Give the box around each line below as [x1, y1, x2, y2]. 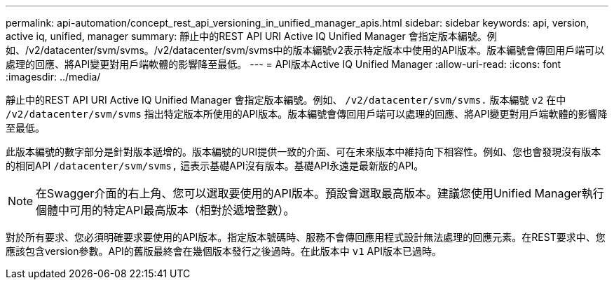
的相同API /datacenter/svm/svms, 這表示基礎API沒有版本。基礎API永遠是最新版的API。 [6, 160, 424, 172]
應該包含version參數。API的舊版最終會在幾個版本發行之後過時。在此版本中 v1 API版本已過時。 [6, 245, 442, 257]
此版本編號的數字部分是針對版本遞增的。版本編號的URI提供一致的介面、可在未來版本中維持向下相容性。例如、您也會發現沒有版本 [6, 146, 601, 158]
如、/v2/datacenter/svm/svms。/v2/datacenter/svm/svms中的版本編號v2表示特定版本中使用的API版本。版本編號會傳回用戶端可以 [6, 44, 605, 56]
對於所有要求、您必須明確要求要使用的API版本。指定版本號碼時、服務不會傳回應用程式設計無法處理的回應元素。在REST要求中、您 [6, 231, 606, 243]
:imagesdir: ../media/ [6, 71, 101, 83]
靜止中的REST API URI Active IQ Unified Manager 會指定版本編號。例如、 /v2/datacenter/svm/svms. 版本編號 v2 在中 [6, 94, 566, 106]
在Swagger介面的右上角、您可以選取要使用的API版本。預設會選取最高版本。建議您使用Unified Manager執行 [36, 186, 604, 200]
